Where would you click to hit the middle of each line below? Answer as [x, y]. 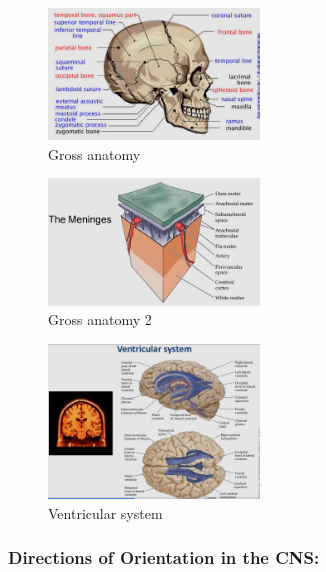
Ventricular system [105, 512]
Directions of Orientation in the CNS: [164, 557]
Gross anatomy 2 [100, 319]
